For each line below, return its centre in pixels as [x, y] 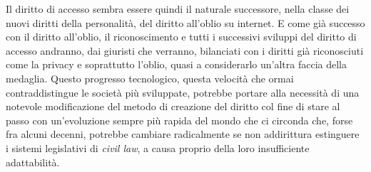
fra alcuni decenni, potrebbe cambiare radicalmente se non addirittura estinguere [183, 134]
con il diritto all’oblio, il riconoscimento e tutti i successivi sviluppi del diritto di [181, 37]
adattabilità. [33, 162]
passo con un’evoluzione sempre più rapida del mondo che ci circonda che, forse [179, 120]
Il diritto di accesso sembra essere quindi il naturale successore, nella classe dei [178, 9]
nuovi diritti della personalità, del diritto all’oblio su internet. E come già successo [185, 22]
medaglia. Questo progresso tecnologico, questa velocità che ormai [150, 78]
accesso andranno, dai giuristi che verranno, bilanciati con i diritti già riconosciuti [185, 50]
